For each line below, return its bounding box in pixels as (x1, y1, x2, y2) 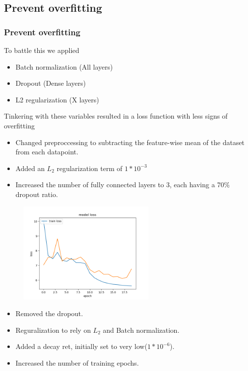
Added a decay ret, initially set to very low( (15, 341, 147, 351)
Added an (15, 163, 45, 173)
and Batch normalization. (103, 324, 180, 335)
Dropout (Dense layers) (15, 78, 86, 88)
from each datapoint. (15, 147, 79, 157)
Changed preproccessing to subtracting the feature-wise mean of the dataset (15, 137, 245, 147)
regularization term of (56, 163, 123, 173)
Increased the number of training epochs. (15, 357, 139, 368)
